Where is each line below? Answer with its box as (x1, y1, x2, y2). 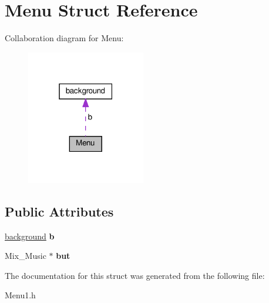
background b (5, 229, 55, 242)
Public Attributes (5, 202, 114, 220)
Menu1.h (5, 289, 36, 301)
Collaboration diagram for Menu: (5, 32, 124, 44)
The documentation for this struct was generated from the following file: (5, 269, 265, 281)
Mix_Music (5, 249, 46, 262)
